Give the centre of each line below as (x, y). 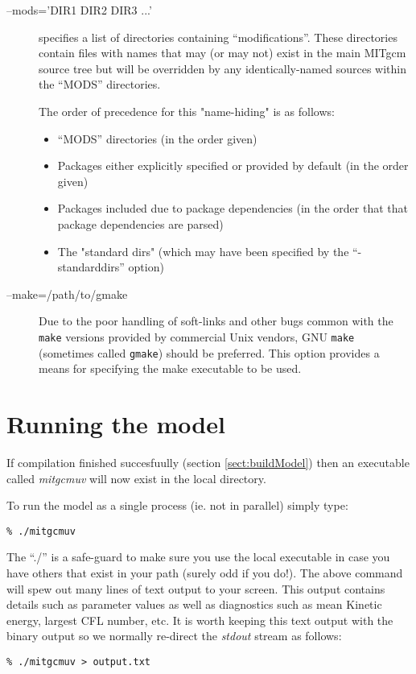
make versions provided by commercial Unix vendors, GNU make (197, 336)
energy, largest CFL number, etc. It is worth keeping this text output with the (200, 620)
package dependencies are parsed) (140, 223)
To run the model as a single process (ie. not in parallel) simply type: (177, 505)
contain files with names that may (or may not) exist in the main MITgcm (222, 53)
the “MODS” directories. (100, 84)
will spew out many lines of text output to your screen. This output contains (196, 588)
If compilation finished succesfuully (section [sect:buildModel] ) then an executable (208, 462)
